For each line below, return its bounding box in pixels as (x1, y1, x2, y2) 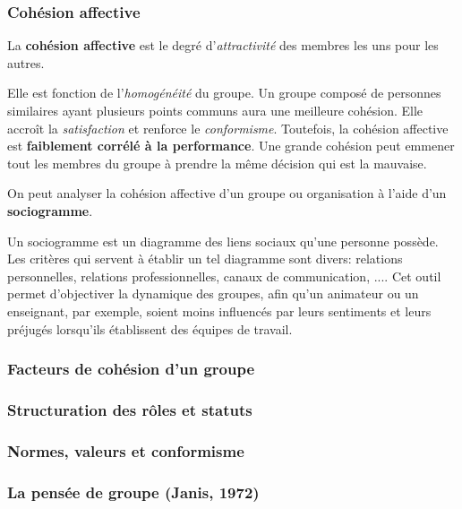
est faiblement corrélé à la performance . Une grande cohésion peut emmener (7, 136, 455, 155)
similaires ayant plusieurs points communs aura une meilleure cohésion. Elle (7, 101, 423, 119)
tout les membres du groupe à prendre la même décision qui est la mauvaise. (7, 153, 427, 172)
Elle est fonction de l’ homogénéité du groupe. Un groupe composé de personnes (7, 83, 441, 102)
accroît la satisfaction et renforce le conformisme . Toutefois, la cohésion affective (7, 118, 449, 137)
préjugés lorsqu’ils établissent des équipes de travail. (7, 319, 293, 338)
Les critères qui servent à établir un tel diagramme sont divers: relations (7, 249, 403, 268)
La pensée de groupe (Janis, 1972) (7, 480, 260, 503)
